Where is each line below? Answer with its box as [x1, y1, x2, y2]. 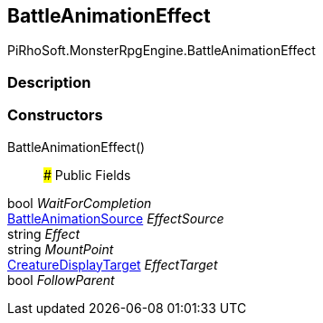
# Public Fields [43, 166, 131, 183]
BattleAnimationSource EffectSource [7, 210, 224, 226]
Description [7, 72, 91, 91]
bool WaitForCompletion [7, 195, 152, 211]
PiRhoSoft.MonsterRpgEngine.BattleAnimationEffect [7, 43, 316, 59]
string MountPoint [7, 241, 114, 257]
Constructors [7, 106, 103, 125]
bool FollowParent [7, 271, 115, 288]
